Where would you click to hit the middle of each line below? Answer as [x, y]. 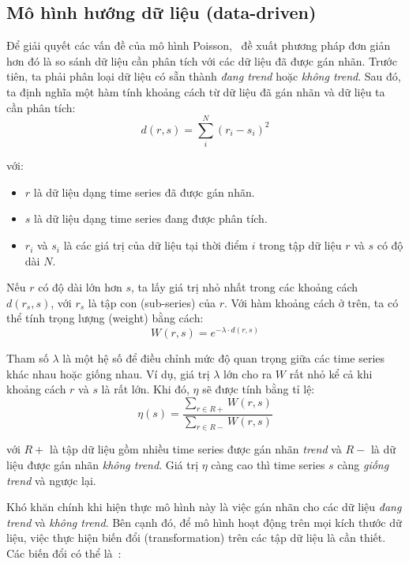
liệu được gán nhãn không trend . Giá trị [103, 465]
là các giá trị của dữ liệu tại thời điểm [156, 245]
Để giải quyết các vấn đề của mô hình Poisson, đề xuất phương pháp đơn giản [199, 45]
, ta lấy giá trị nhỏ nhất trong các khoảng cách [244, 287]
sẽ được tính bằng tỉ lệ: [259, 389]
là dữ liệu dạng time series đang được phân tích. [151, 218]
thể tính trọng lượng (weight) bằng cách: [105, 318]
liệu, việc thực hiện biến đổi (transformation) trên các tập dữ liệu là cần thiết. [196, 538]
